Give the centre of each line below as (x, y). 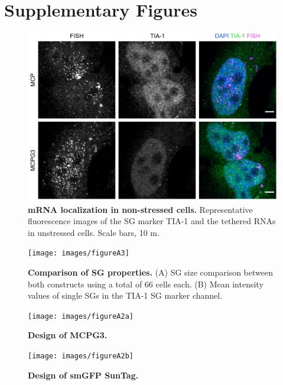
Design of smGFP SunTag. (83, 375)
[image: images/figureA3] (79, 253)
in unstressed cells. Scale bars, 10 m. (94, 232)
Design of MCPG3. (68, 335)
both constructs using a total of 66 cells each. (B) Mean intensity (146, 284)
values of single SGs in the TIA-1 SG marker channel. (125, 295)
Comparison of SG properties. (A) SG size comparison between (150, 272)
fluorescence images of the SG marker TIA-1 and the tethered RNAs (152, 221)
